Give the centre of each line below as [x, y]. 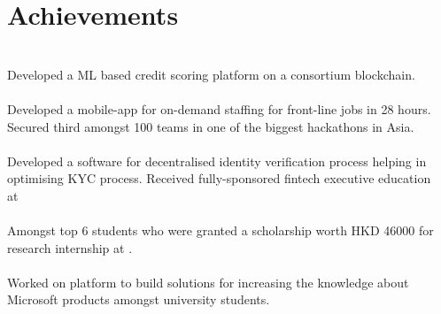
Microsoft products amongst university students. [139, 299]
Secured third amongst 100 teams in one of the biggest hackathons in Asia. [211, 126]
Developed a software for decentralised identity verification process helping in [217, 161]
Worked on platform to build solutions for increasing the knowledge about [208, 282]
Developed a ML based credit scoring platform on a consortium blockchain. [211, 74]
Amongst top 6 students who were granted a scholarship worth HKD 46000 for [220, 230]
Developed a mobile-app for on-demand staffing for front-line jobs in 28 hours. [219, 108]
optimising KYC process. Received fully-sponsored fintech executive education [219, 178]
